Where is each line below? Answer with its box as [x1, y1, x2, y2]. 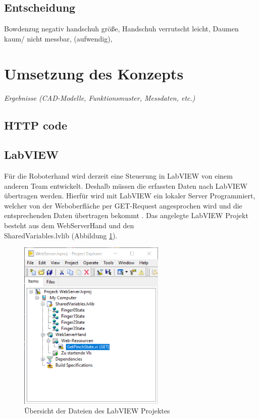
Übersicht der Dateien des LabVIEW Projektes [24, 405, 170, 416]
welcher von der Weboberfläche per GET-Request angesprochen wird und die [4, 200, 242, 211]
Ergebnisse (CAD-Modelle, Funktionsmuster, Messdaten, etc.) [4, 92, 195, 103]
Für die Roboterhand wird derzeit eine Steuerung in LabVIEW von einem [4, 171, 233, 181]
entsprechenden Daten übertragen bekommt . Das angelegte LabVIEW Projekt [4, 210, 248, 221]
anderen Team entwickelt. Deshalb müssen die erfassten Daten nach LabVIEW [4, 180, 247, 191]
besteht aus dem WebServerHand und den [4, 220, 134, 231]
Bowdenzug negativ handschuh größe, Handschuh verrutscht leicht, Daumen [4, 23, 239, 34]
